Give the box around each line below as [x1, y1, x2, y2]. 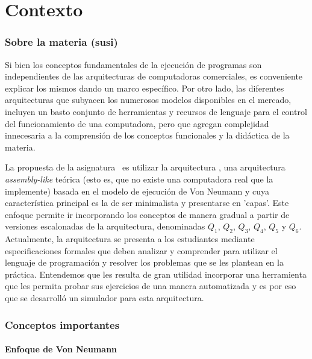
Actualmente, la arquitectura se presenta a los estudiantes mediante [5, 233, 255, 245]
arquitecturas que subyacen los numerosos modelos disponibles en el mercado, [5, 93, 292, 106]
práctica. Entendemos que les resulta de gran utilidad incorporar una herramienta [5, 267, 307, 280]
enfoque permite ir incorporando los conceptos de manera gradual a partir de [5, 208, 290, 220]
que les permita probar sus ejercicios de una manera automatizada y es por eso [5, 279, 296, 292]
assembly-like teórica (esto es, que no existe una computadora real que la [5, 172, 273, 185]
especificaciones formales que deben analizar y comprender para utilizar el [5, 244, 278, 257]
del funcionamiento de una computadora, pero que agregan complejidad [5, 117, 269, 130]
